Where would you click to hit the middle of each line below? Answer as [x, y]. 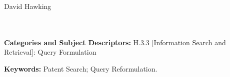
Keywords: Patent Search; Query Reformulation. [81, 68]
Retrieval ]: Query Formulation [50, 52]
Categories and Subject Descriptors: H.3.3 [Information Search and [115, 42]
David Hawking [28, 6]
